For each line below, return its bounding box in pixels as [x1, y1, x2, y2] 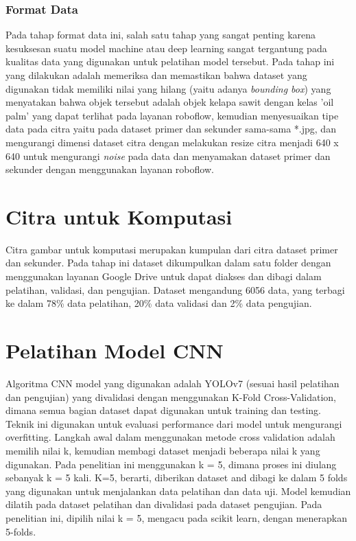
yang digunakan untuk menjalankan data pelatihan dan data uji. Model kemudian [5, 483, 351, 498]
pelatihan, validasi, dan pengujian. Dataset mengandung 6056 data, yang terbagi [5, 282, 345, 297]
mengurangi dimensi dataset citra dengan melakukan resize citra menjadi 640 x [5, 135, 339, 149]
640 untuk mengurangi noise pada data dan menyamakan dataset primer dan [5, 148, 331, 163]
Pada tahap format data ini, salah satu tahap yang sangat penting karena [5, 27, 316, 42]
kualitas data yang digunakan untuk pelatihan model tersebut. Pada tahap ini [5, 54, 335, 69]
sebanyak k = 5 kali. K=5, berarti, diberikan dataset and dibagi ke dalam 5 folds [5, 470, 348, 485]
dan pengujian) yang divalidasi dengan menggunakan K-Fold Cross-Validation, [5, 389, 337, 404]
